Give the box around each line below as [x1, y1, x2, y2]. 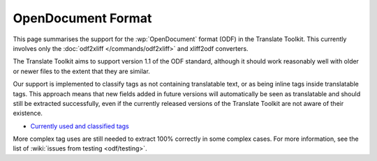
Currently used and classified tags [30, 122, 129, 130]
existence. [13, 109, 43, 118]
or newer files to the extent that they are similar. [13, 67, 150, 75]
